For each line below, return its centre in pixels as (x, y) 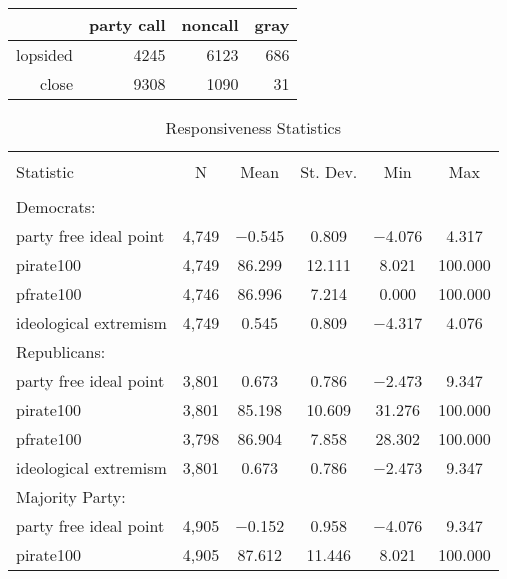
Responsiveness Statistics (253, 127)
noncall (210, 24)
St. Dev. (329, 171)
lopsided (44, 54)
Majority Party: (71, 496)
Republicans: (61, 351)
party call (127, 24)
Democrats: (56, 206)
